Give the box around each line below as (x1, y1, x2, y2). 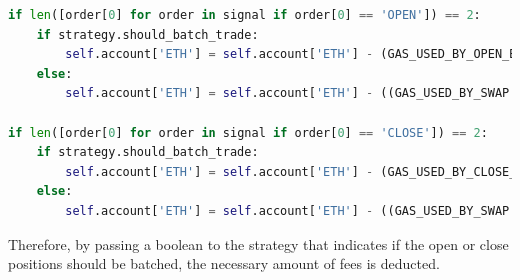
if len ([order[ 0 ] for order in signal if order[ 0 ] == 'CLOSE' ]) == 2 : (8, 125, 488, 140)
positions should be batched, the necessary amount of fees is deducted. (8, 253, 440, 274)
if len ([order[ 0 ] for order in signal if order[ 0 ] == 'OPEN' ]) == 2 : (8, 8, 481, 22)
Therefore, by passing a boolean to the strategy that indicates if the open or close (8, 233, 509, 254)
